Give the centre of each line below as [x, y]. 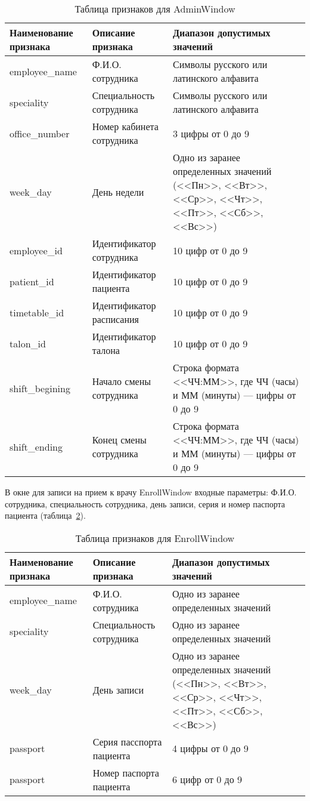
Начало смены [121, 381]
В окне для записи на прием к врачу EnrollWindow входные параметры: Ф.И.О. [151, 492]
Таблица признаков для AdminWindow [155, 9]
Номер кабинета [125, 126]
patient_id [32, 281]
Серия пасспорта [127, 741]
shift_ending [36, 446]
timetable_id [37, 312]
